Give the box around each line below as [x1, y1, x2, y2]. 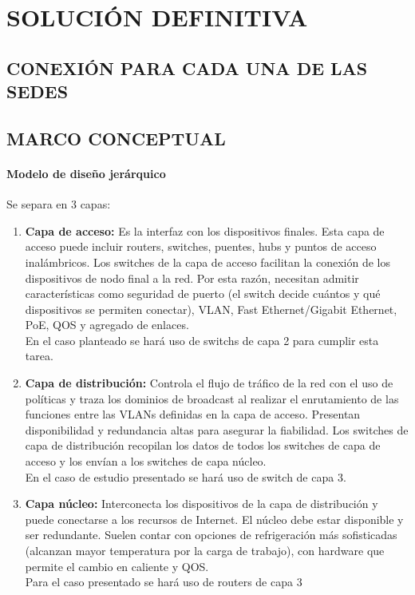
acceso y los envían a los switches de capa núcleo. [25, 453, 267, 470]
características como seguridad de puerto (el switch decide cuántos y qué [25, 285, 381, 302]
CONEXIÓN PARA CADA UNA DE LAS [6, 55, 368, 80]
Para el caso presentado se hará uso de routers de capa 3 [25, 573, 302, 590]
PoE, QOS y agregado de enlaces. [25, 316, 189, 333]
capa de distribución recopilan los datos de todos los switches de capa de [25, 437, 381, 454]
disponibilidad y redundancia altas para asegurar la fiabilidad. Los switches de [25, 421, 409, 438]
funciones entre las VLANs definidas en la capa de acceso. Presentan [25, 406, 361, 422]
